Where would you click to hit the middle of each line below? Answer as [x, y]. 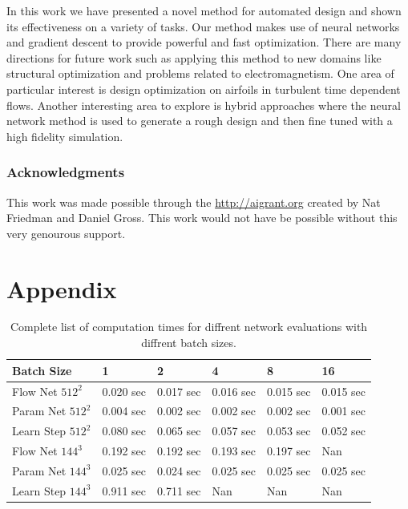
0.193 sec [234, 451]
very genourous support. [66, 233]
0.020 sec [124, 391]
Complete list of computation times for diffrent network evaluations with [189, 327]
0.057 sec [234, 431]
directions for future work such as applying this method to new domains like [194, 57]
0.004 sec [124, 411]
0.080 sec [124, 431]
